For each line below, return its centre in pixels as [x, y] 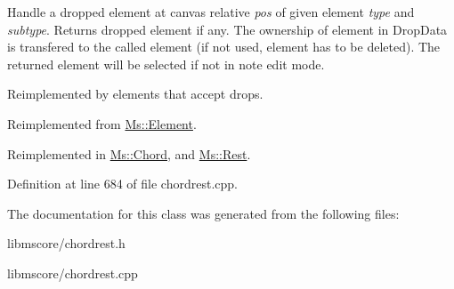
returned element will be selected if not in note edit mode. [166, 64]
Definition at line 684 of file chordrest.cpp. [122, 184]
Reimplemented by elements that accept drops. [135, 94]
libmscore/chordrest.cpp [73, 273]
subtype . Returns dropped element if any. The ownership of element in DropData [227, 29]
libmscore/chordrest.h [66, 243]
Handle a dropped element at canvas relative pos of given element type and [211, 12]
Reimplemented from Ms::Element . [102, 123]
